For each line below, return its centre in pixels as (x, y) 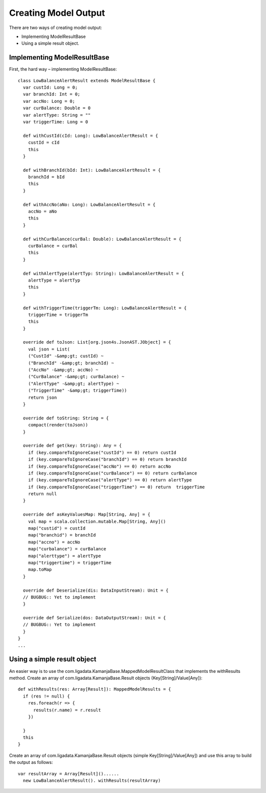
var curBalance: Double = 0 (57, 108)
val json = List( (49, 349)
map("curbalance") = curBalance (67, 549)
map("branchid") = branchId (62, 535)
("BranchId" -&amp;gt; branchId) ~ (71, 363)
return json (42, 397)
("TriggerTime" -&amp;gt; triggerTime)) (78, 391)
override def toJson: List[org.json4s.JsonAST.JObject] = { (97, 342)
